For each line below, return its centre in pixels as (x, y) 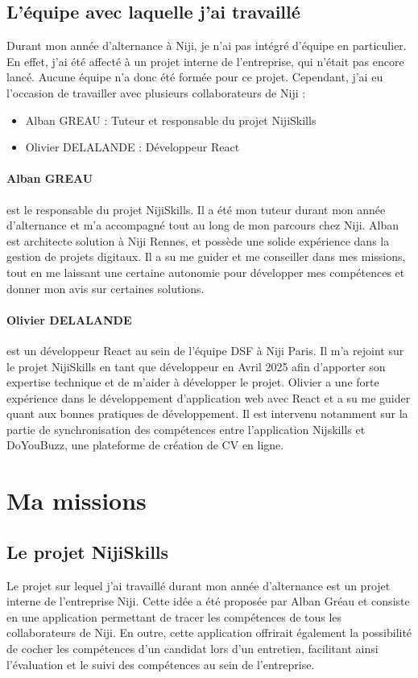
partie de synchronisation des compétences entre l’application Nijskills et (186, 429)
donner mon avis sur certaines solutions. (106, 288)
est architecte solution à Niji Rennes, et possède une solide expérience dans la (198, 240)
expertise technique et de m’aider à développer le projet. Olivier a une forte (193, 382)
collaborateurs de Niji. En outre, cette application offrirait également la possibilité (209, 633)
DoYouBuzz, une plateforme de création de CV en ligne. (145, 445)
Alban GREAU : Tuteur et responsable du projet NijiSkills (171, 120)
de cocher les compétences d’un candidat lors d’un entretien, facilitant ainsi (192, 649)
